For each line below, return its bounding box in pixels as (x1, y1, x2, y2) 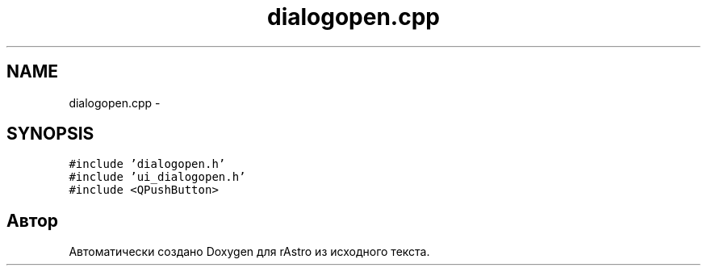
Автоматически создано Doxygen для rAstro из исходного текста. (69, 245, 430, 259)
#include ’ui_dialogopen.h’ (69, 170, 246, 184)
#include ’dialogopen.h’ (69, 157, 226, 171)
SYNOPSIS (6, 123, 94, 144)
